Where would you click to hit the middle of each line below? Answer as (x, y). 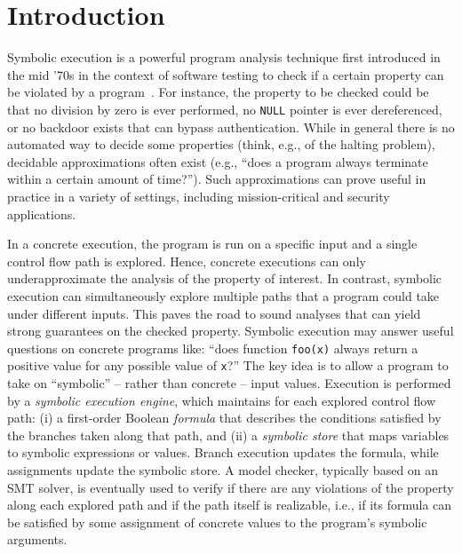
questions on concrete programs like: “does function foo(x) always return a (213, 348)
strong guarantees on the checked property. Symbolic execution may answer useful (231, 331)
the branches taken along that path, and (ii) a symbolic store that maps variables (228, 435)
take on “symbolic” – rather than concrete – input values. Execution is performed (229, 383)
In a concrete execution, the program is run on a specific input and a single (212, 244)
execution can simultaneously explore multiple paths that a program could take (223, 295)
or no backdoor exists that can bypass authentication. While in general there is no (231, 127)
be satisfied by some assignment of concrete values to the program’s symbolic (217, 522)
